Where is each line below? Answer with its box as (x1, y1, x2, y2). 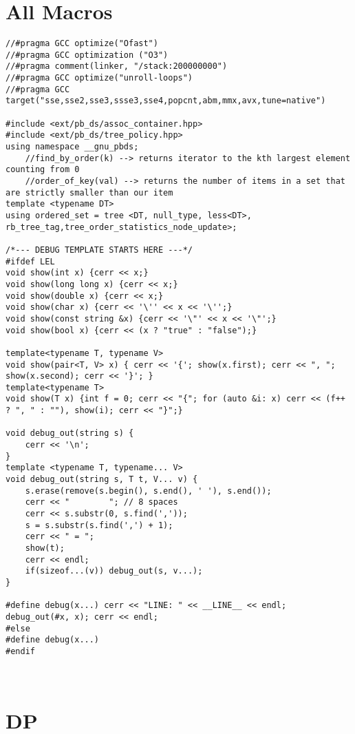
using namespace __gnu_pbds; (6, 142, 139, 152)
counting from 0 (6, 165, 80, 175)
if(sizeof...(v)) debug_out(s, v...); (25, 566, 203, 576)
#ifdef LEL (6, 256, 55, 266)
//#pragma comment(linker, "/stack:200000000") (6, 61, 228, 72)
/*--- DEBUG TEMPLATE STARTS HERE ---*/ (6, 244, 193, 255)
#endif (6, 646, 35, 656)
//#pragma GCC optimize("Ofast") (6, 39, 158, 49)
